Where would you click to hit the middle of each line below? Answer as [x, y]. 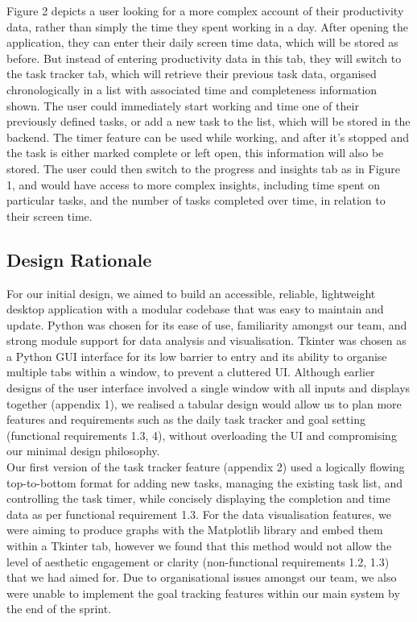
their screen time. [50, 216]
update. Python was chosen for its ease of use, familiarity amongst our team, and [207, 324]
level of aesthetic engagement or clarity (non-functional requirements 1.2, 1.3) [198, 561]
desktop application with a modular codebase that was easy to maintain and [195, 309]
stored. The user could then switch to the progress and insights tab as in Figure [204, 168]
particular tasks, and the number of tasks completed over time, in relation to [196, 200]
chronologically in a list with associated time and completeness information [192, 89]
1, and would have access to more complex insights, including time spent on [193, 184]
